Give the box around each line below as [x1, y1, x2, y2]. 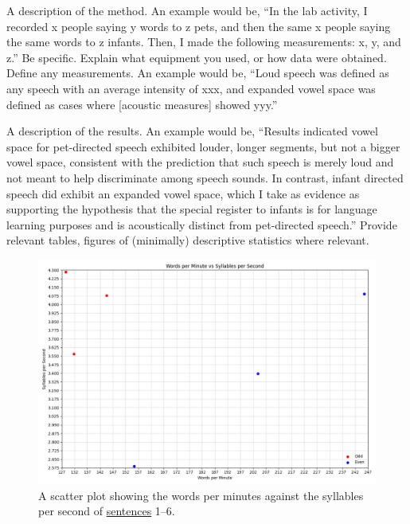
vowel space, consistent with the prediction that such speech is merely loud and [6, 154, 394, 170]
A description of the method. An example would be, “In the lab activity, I [6, 2, 368, 18]
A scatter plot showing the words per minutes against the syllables [38, 487, 364, 503]
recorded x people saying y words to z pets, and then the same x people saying [6, 18, 391, 34]
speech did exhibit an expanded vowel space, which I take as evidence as [6, 185, 360, 201]
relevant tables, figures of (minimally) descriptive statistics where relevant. [6, 232, 369, 248]
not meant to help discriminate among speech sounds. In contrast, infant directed [6, 169, 404, 186]
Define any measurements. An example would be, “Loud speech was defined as [6, 65, 389, 81]
